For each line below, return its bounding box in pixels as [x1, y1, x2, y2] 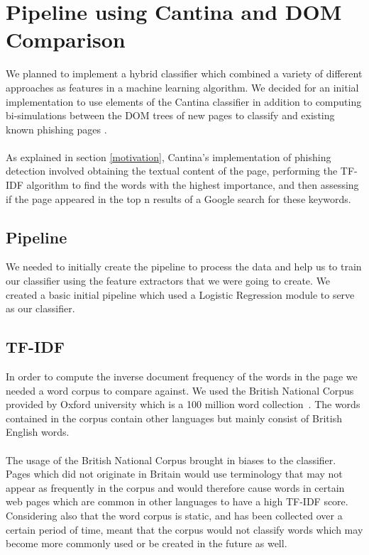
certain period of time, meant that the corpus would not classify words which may [6, 522, 363, 537]
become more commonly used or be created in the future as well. [6, 536, 287, 551]
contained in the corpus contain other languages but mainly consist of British [6, 410, 342, 425]
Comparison [6, 25, 126, 54]
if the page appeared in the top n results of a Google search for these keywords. [6, 191, 351, 206]
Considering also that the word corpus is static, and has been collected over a [6, 507, 343, 522]
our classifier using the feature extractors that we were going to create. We [6, 273, 331, 288]
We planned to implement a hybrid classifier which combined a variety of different [6, 66, 363, 81]
